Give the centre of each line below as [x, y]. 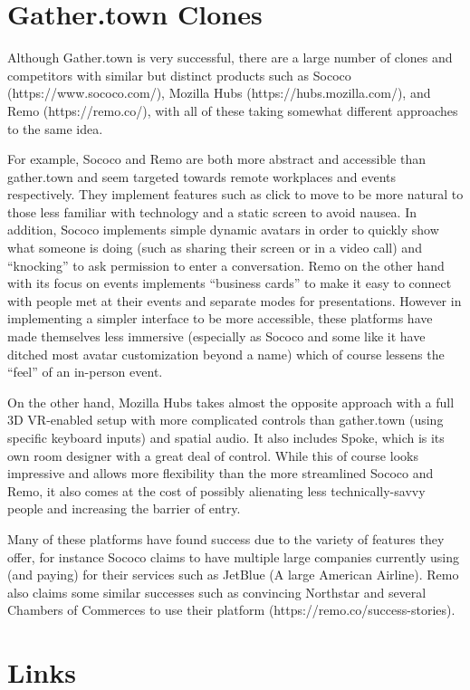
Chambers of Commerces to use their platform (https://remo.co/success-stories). [231, 610]
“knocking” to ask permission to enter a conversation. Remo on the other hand [226, 265]
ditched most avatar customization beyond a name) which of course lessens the [226, 354]
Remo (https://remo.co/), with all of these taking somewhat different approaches [233, 110]
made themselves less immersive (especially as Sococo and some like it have [216, 336]
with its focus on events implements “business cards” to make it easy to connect [230, 283]
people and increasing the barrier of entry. [124, 508]
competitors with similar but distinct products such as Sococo [179, 75]
